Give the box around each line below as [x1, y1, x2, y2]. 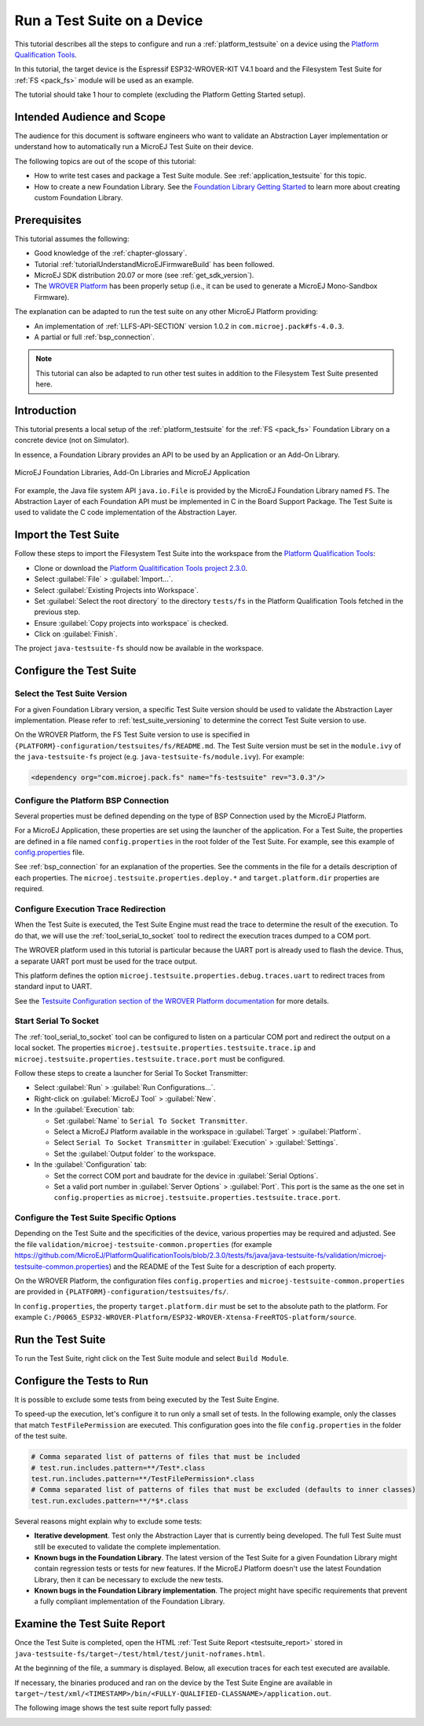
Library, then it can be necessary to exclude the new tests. [34, 1574, 224, 1584]
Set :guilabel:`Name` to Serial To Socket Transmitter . [53, 1116, 248, 1125]
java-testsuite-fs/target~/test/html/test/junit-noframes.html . [14, 1649, 265, 1658]
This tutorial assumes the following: [14, 234, 130, 243]
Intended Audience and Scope [14, 110, 166, 123]
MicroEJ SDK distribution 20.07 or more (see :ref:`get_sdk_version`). [34, 271, 254, 280]
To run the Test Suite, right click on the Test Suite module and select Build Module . [14, 1354, 290, 1363]
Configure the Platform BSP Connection [14, 795, 169, 806]
